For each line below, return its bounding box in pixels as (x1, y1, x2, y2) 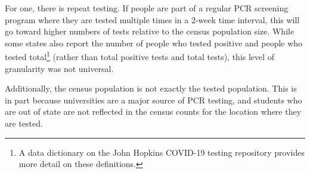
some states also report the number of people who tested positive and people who (5, 36, 303, 49)
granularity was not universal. (5, 62, 114, 74)
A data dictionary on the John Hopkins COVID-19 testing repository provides (18, 146, 305, 158)
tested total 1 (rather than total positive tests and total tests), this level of (5, 49, 275, 63)
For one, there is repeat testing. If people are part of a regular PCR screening (5, 2, 289, 14)
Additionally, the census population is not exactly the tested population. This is (5, 82, 297, 95)
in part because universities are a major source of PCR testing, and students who (5, 93, 302, 106)
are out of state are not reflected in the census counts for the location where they (5, 105, 302, 118)
